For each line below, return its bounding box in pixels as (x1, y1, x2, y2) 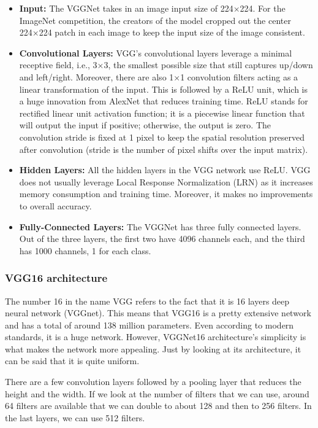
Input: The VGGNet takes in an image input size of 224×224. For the (19, 2, 286, 14)
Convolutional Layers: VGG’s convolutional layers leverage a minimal (19, 46, 292, 59)
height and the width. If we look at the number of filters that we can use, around (5, 387, 309, 400)
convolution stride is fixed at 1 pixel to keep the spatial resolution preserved (19, 130, 305, 143)
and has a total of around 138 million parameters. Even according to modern (5, 318, 294, 331)
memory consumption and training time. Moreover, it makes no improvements (19, 187, 313, 200)
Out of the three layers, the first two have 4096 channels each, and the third (19, 232, 305, 245)
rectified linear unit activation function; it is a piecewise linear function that (19, 106, 305, 119)
